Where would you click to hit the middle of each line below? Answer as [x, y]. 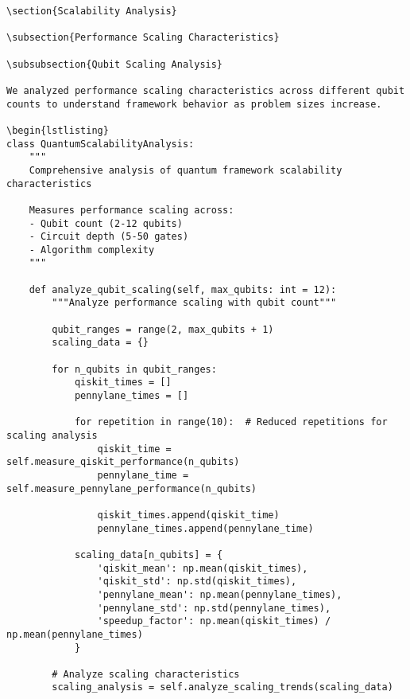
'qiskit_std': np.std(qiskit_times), [197, 582]
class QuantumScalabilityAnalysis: [101, 144]
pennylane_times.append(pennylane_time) [205, 528]
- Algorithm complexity [92, 250]
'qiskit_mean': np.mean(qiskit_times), [203, 568]
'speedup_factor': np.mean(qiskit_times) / [214, 621]
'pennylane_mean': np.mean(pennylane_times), [220, 594]
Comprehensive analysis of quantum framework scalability [186, 170]
